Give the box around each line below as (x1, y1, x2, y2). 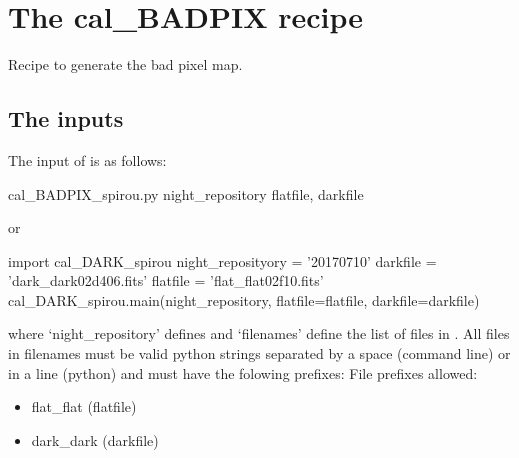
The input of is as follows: (8, 149, 167, 170)
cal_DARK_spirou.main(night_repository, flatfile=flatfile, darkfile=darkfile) (8, 289, 480, 310)
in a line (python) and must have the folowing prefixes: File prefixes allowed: (8, 362, 478, 383)
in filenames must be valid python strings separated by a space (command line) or (8, 343, 511, 364)
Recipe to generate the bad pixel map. (8, 54, 243, 75)
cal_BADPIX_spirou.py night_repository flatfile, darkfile (8, 183, 364, 204)
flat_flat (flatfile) (31, 396, 137, 417)
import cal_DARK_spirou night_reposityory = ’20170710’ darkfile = (8, 250, 437, 271)
